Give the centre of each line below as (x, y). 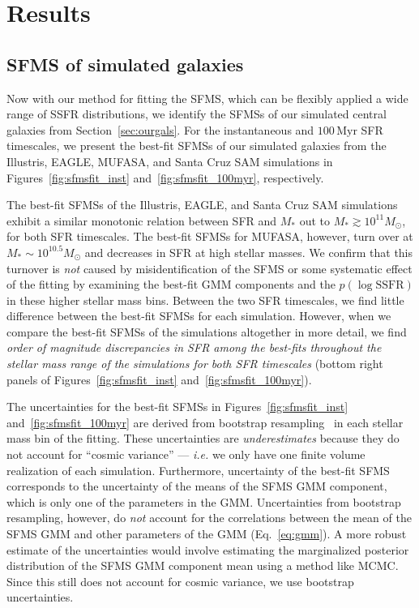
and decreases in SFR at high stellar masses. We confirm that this (249, 252)
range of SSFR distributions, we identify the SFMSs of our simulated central (197, 114)
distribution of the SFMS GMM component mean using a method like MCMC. (203, 565)
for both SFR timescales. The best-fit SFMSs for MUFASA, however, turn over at (210, 236)
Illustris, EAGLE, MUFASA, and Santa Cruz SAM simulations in (170, 161)
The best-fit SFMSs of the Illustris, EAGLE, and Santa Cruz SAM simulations (202, 205)
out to (315, 220)
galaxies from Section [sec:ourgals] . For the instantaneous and (160, 129)
